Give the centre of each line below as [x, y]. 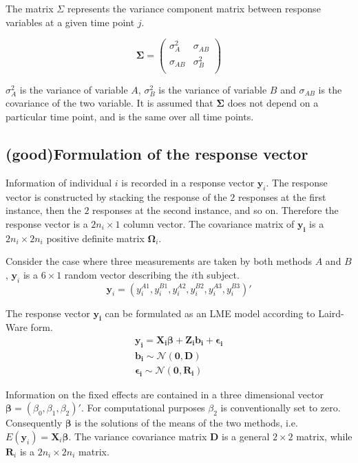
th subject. [217, 274]
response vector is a [47, 223]
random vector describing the [126, 274]
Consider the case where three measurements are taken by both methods [159, 261]
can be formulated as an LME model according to [210, 313]
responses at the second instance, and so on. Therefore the [215, 210]
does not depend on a [273, 103]
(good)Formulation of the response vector [157, 153]
